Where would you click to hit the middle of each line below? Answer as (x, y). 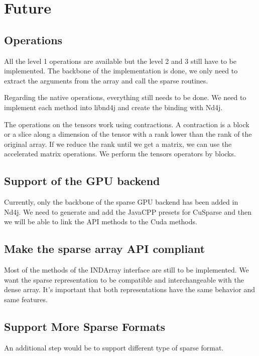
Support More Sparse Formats (85, 326)
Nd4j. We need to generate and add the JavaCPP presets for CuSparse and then (128, 211)
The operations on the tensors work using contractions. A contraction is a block (127, 124)
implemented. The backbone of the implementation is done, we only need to (121, 71)
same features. (26, 299)
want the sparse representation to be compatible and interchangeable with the (124, 279)
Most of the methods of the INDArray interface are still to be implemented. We (126, 270)
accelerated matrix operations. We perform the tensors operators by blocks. (120, 154)
